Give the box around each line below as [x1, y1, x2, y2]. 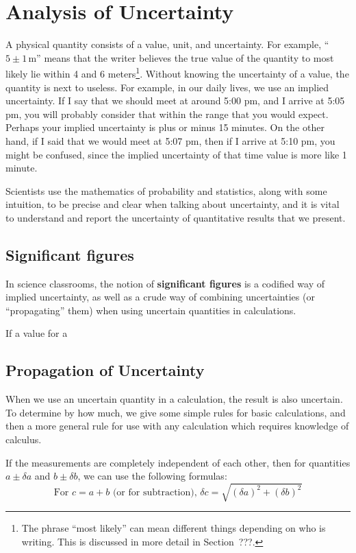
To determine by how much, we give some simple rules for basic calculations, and [5, 405, 346, 419]
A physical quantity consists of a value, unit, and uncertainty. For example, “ [5, 37, 329, 51]
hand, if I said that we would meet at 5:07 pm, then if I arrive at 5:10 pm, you [5, 133, 335, 148]
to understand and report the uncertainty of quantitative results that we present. [5, 210, 346, 224]
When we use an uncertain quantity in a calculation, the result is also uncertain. [5, 392, 343, 406]
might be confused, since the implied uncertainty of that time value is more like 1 [5, 147, 347, 161]
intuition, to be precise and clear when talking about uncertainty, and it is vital [5, 197, 340, 211]
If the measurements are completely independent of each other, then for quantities [5, 455, 351, 469]
